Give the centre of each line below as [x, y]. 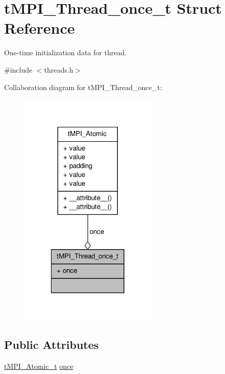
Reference [40, 28]
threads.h [59, 69]
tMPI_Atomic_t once [39, 366]
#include [18, 69]
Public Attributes [52, 345]
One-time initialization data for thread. [66, 52]
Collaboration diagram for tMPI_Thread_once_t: [83, 87]
